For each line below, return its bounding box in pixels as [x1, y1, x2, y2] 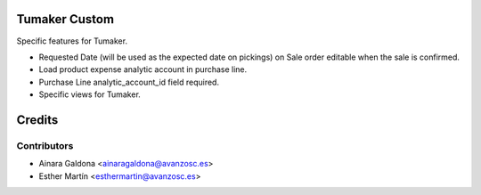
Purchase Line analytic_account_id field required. [38, 77, 220, 87]
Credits [16, 112, 59, 127]
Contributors [16, 139, 74, 151]
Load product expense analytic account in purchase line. [38, 64, 248, 75]
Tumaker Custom [16, 12, 115, 27]
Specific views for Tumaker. [38, 89, 142, 100]
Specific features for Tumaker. [16, 36, 128, 46]
